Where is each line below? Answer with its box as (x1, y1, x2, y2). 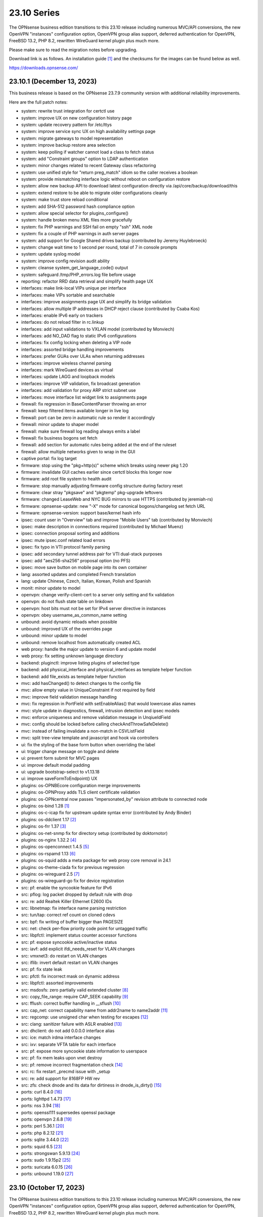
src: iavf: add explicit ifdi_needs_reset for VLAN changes (21, 946, 135, 952)
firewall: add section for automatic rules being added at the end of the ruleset (21, 442, 177, 448)
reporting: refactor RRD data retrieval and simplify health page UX (21, 278, 153, 284)
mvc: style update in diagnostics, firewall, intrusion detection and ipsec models (21, 707, 180, 713)
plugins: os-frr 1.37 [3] (21, 823, 66, 830)
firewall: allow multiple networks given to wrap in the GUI (21, 448, 136, 455)
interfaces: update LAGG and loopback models (21, 374, 115, 380)
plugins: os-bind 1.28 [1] (21, 803, 70, 809)
